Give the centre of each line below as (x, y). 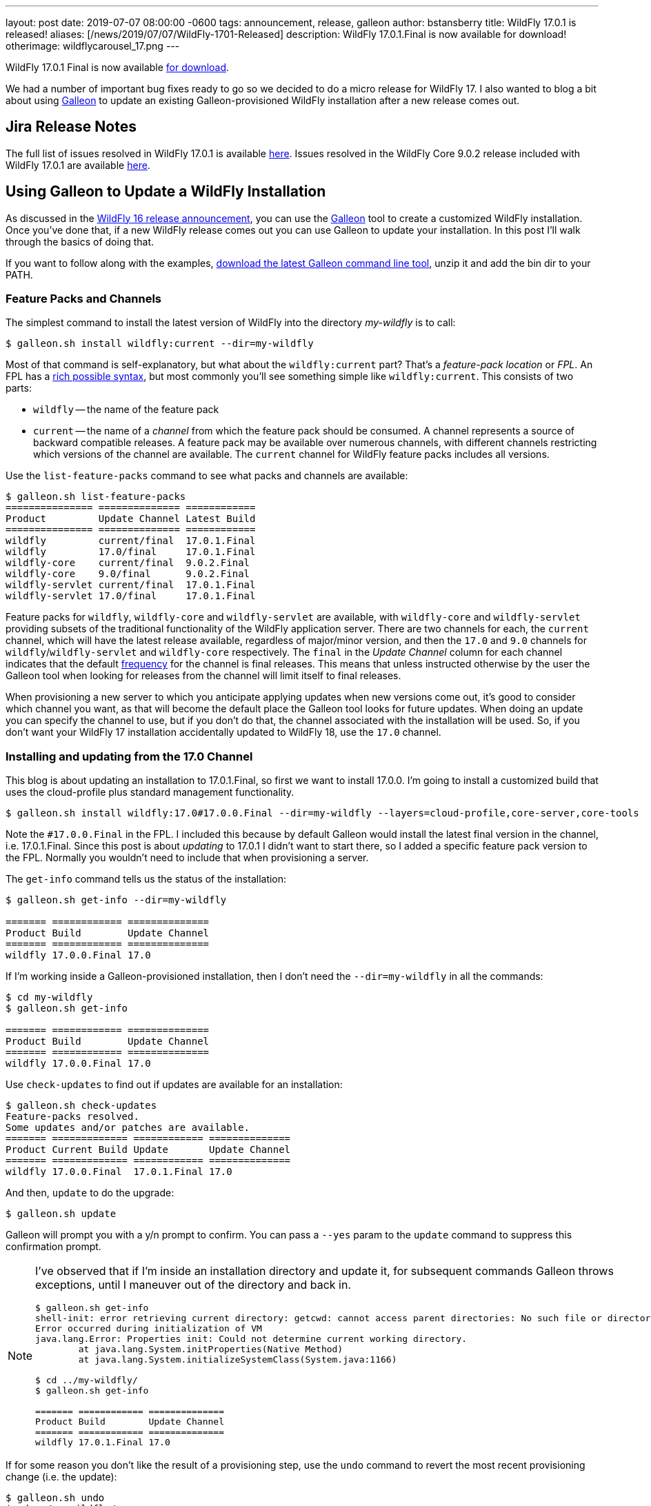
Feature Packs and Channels (83, 299)
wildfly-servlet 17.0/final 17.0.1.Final (131, 596)
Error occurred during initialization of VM (149, 1329)
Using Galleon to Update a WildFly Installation (166, 192)
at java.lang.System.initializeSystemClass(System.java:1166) (238, 1360)
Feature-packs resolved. (72, 1117)
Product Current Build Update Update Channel (148, 1150)
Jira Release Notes (71, 127)
